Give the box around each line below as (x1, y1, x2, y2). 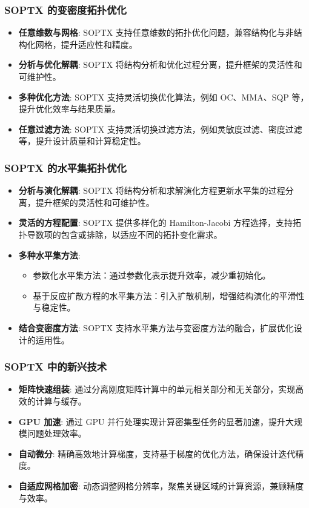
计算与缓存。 (35, 394, 87, 407)
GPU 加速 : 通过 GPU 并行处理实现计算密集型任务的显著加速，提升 (18, 415, 286, 427)
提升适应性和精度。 (61, 38, 138, 50)
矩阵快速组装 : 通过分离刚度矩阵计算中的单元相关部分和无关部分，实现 (18, 383, 296, 395)
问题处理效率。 (27, 427, 87, 440)
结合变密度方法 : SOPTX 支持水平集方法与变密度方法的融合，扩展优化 (18, 321, 294, 334)
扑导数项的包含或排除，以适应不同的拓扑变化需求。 (18, 228, 222, 240)
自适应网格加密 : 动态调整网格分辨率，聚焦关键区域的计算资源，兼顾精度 (18, 479, 304, 492)
